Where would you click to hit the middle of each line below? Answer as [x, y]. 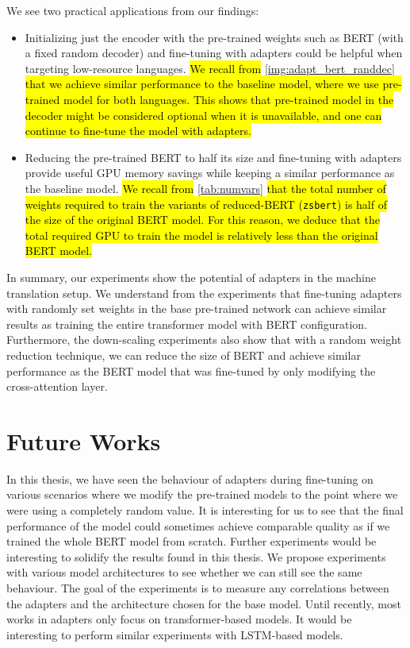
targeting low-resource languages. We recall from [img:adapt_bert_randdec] [210, 68]
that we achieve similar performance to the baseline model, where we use [202, 84]
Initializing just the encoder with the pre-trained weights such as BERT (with [214, 37]
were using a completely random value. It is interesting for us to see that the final [205, 510]
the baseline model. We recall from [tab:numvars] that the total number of [205, 188]
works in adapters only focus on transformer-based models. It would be [179, 619]
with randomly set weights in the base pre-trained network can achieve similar [197, 309]
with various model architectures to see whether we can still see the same [184, 572]
